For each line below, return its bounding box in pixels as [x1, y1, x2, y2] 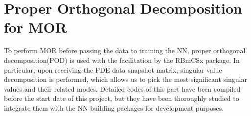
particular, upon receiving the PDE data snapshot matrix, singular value [4, 64, 222, 75]
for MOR [4, 17, 67, 37]
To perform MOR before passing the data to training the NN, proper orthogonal [4, 45, 246, 56]
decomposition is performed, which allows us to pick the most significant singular [4, 74, 247, 84]
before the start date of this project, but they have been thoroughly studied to [4, 93, 239, 103]
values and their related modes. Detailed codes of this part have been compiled [4, 83, 241, 94]
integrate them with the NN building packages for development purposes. [4, 102, 224, 113]
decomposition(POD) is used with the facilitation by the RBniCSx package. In [4, 55, 240, 65]
